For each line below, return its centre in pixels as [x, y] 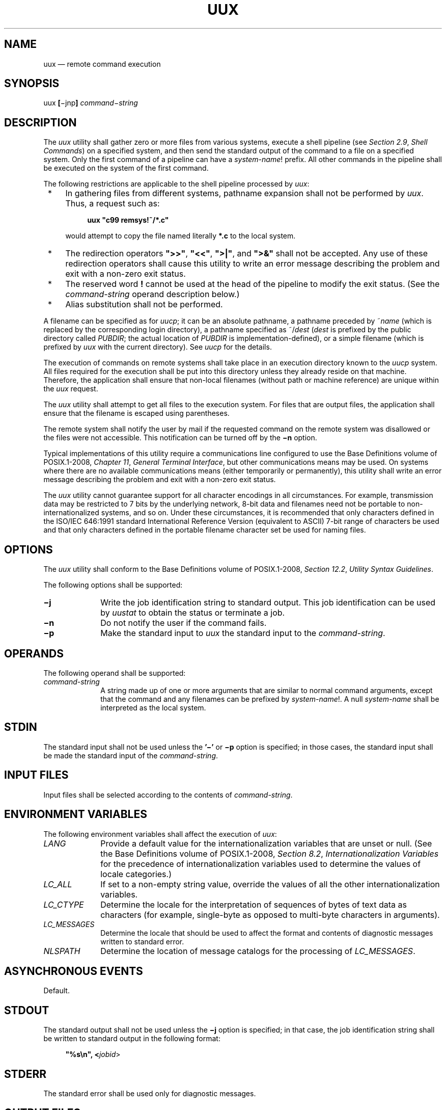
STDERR [25, 1074]
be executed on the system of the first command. [126, 168]
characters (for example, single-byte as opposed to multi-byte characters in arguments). [270, 915]
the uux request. [71, 389]
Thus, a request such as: [113, 204]
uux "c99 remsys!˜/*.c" [128, 220]
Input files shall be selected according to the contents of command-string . [168, 795]
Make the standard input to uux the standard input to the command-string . [243, 633]
